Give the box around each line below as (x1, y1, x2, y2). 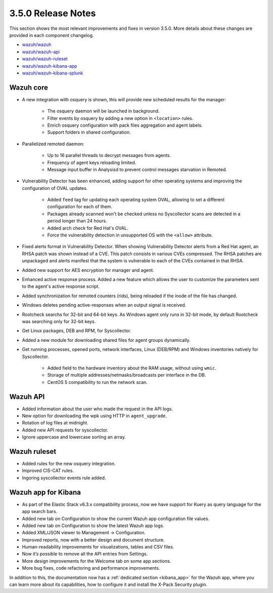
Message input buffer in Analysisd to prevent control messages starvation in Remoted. (47, 166, 227, 172)
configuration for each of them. (47, 204, 113, 210)
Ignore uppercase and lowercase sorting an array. (22, 434, 126, 440)
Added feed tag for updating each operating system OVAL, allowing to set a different (47, 196, 225, 203)
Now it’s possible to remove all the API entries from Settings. (22, 551, 148, 557)
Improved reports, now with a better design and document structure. (22, 537, 165, 543)
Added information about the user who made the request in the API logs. (22, 406, 173, 412)
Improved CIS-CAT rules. (22, 467, 74, 473)
